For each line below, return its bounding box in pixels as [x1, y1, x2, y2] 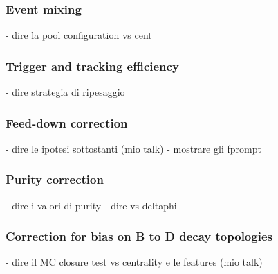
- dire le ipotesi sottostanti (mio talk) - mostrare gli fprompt [6, 141, 261, 155]
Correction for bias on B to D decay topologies [6, 228, 272, 245]
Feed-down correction [6, 114, 128, 131]
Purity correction [6, 171, 104, 188]
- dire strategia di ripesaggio [6, 85, 125, 99]
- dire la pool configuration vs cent [6, 28, 152, 42]
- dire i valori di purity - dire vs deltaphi [6, 198, 177, 212]
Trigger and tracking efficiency [6, 57, 179, 74]
